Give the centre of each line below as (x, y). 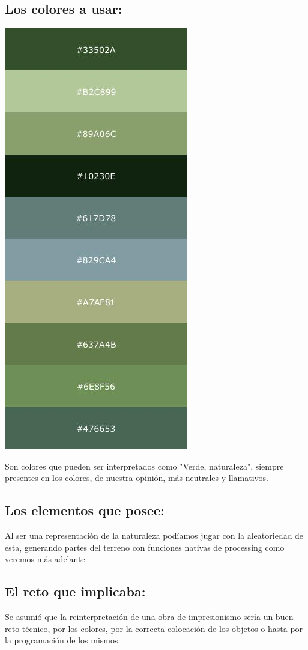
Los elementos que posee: (85, 510)
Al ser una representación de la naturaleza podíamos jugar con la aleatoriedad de (154, 535)
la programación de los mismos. (63, 640)
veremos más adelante (45, 559)
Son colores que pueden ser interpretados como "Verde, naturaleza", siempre (144, 466)
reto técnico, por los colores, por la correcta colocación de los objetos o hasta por (154, 628)
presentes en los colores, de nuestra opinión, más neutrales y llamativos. (137, 478)
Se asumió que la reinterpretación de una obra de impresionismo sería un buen (149, 617)
